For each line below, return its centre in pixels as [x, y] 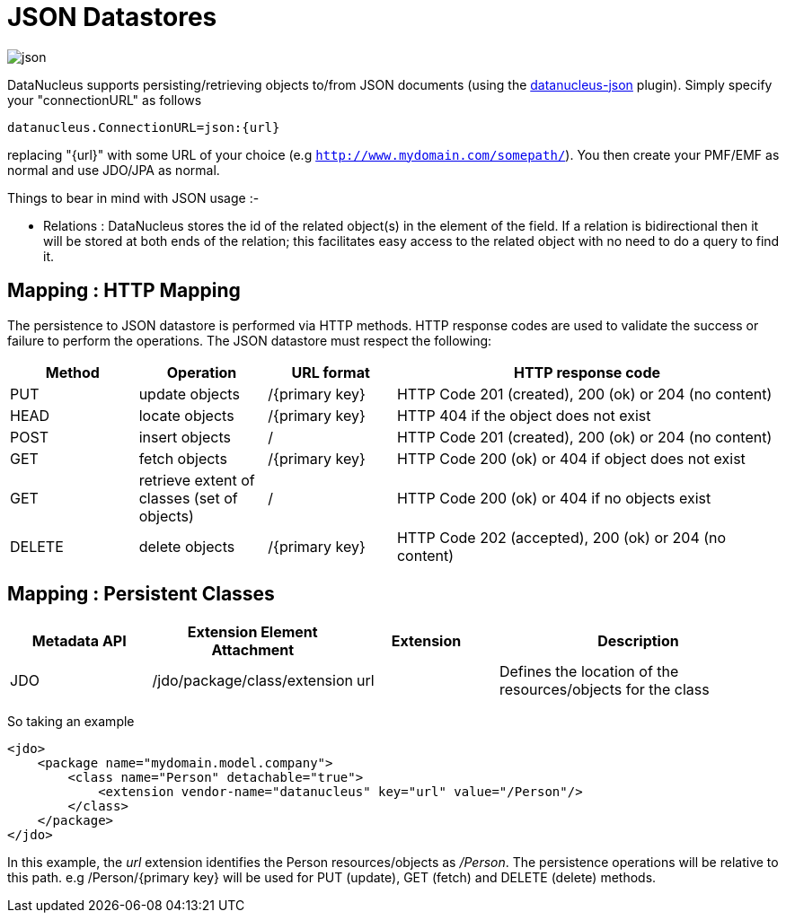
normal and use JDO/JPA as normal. [114, 170]
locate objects [186, 415]
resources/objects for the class [604, 690]
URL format [331, 372]
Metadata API [79, 641]
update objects [189, 394]
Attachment [253, 650]
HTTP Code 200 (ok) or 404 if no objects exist [554, 498]
